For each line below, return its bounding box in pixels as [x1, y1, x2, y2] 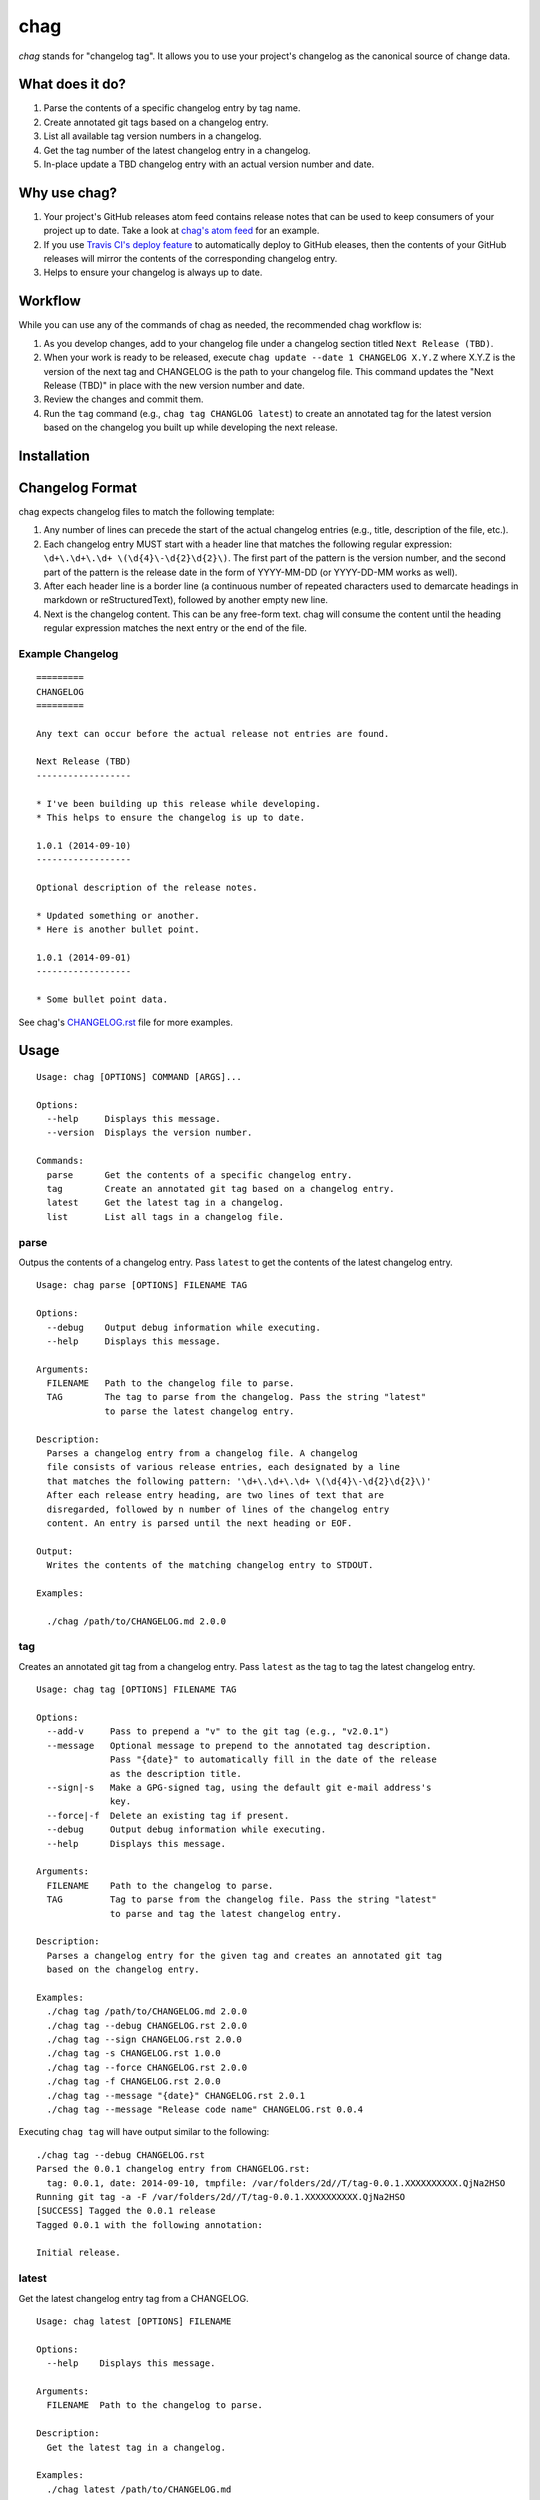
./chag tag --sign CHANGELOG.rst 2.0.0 [46, 2034, 242, 2045]
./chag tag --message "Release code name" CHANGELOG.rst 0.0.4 [46, 2103, 364, 2115]
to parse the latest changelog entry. [104, 1405, 295, 1417]
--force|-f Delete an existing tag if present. [46, 1810, 290, 1821]
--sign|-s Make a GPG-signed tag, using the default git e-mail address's [46, 1781, 432, 1793]
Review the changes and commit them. [43, 393, 204, 405]
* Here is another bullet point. [36, 924, 200, 935]
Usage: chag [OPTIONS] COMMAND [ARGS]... [36, 1071, 242, 1082]
